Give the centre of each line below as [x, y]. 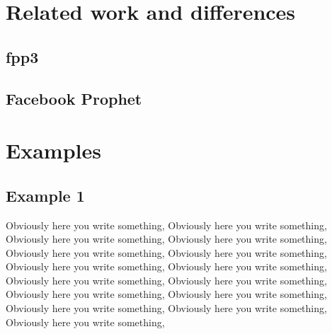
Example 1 [45, 195]
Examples [53, 150]
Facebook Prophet [74, 98]
